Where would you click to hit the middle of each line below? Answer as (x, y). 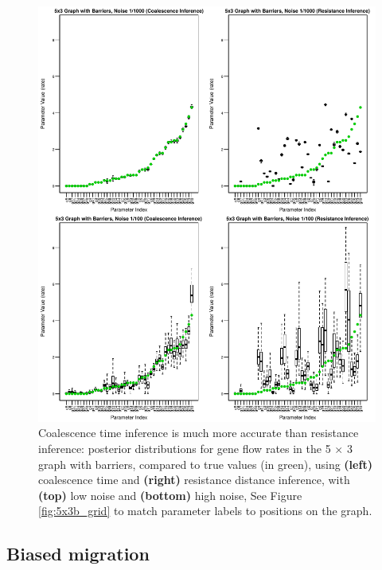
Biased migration (78, 554)
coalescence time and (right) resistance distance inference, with (194, 480)
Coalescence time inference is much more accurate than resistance (199, 433)
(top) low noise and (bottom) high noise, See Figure (170, 495)
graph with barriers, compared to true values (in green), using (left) (205, 464)
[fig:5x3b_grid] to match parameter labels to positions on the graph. (205, 511)
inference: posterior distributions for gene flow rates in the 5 (185, 449)
